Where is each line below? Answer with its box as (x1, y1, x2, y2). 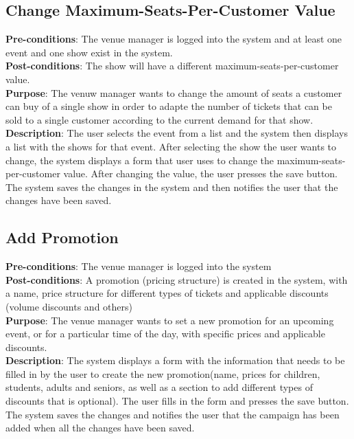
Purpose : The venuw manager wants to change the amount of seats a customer (5, 85, 342, 100)
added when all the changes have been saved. (5, 420, 195, 435)
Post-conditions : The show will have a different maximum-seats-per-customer (5, 58, 339, 73)
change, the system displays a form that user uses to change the (5, 153, 274, 167)
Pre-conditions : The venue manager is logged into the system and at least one (5, 32, 342, 46)
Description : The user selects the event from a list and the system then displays (5, 126, 348, 140)
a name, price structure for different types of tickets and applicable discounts (5, 286, 329, 300)
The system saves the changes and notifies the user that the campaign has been (5, 407, 340, 421)
